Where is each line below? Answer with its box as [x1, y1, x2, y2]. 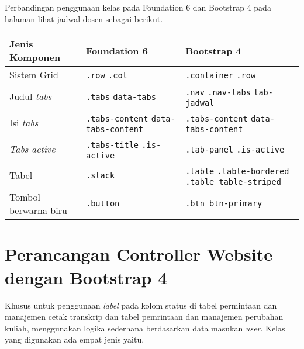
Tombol [9, 190, 40, 204]
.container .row [185, 71, 256, 81]
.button [85, 199, 120, 209]
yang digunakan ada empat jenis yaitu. [5, 333, 144, 345]
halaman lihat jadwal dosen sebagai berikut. [5, 12, 163, 25]
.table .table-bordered [185, 167, 289, 177]
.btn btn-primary [185, 199, 262, 209]
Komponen [9, 50, 61, 64]
